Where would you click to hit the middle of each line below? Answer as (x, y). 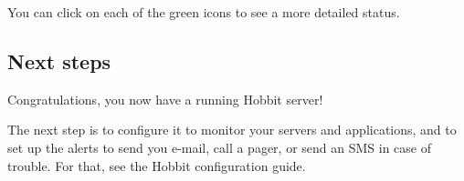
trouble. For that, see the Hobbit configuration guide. (157, 165)
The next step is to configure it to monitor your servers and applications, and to (232, 130)
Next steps (59, 60)
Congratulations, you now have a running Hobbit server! (165, 99)
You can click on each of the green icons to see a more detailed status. (204, 12)
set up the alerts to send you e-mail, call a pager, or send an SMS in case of (220, 147)
